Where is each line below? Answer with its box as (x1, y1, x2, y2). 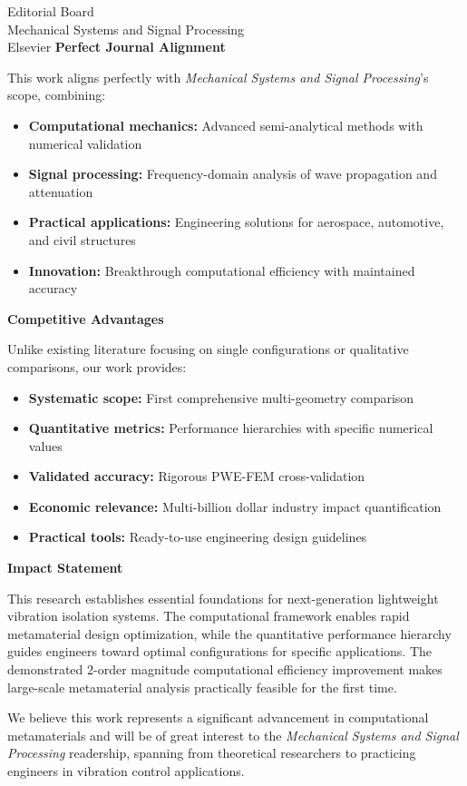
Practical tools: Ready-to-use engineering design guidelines (28, 527, 367, 546)
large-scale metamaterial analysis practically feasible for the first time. (7, 677, 397, 696)
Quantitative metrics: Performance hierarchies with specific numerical (28, 418, 433, 437)
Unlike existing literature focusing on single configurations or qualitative (7, 339, 409, 359)
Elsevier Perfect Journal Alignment (7, 37, 226, 56)
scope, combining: (7, 85, 106, 104)
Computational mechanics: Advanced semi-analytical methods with (28, 115, 423, 134)
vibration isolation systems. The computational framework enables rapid (7, 606, 410, 625)
